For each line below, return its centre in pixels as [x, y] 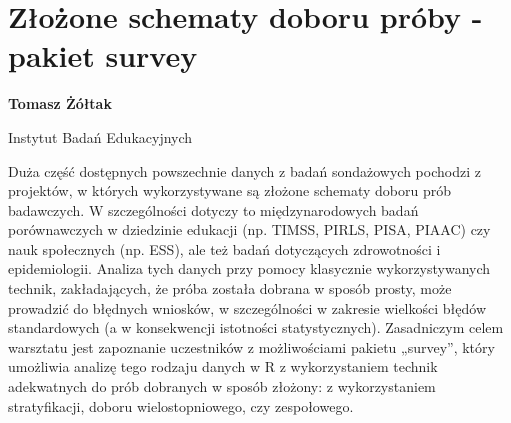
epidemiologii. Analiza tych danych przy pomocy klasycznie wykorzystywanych [249, 268]
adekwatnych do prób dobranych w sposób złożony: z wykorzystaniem [222, 386]
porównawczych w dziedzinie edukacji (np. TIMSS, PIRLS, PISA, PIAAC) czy [249, 229]
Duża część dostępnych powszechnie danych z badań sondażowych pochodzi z [244, 170]
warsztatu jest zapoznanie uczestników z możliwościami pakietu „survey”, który [251, 346]
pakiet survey [103, 55]
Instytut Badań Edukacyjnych [100, 136]
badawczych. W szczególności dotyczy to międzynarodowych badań [213, 209]
